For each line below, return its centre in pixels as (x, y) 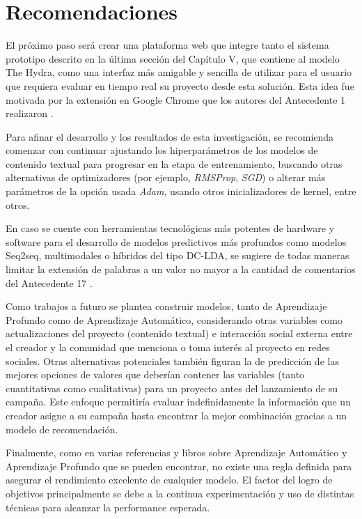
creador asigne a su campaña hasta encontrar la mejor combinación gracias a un (176, 415)
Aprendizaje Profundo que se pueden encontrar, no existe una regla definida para (179, 466)
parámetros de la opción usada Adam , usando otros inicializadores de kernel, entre (181, 191)
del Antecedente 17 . (49, 282)
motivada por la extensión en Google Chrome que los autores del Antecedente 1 (176, 99)
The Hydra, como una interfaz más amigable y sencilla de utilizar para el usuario (179, 72)
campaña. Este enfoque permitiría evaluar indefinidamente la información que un (178, 402)
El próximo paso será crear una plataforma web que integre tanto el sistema (167, 45)
